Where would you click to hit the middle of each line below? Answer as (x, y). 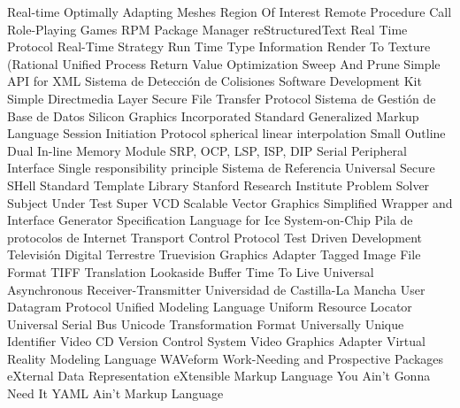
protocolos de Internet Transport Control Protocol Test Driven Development (215, 237)
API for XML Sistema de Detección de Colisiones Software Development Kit (215, 81)
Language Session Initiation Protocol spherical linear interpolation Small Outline (226, 133)
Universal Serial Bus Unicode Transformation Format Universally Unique (206, 323)
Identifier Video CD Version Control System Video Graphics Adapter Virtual (216, 341)
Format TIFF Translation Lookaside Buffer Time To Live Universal (191, 271)
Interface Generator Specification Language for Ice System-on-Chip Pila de (210, 220)
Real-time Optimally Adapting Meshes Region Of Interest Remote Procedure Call (230, 12)
